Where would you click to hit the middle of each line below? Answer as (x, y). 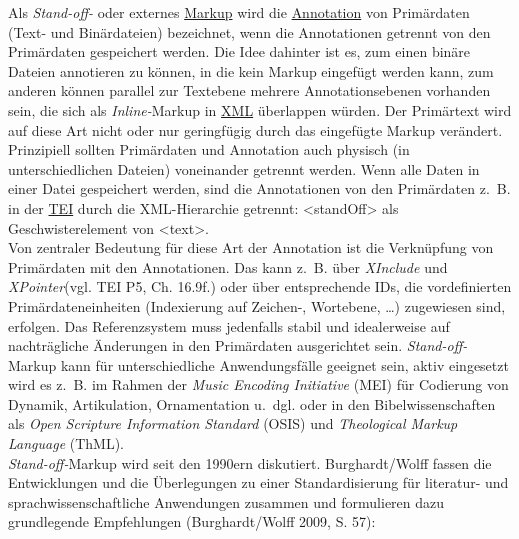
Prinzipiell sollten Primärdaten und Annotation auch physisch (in (209, 149)
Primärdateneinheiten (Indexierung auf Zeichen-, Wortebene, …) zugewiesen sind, (257, 305)
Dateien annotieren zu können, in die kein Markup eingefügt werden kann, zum (251, 70)
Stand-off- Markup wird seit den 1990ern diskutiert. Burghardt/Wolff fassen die (250, 462)
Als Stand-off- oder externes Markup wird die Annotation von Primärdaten (239, 12)
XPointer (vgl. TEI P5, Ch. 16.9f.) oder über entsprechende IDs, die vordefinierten (260, 286)
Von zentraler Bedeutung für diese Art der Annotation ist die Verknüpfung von (251, 247)
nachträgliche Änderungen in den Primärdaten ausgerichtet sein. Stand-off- (238, 345)
